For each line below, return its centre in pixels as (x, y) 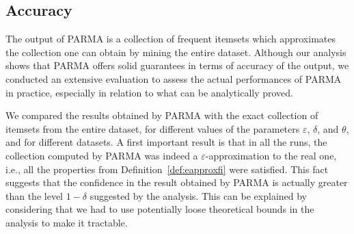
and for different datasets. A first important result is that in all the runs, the (166, 142)
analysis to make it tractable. (67, 222)
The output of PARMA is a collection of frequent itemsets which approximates (171, 39)
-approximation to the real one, (271, 155)
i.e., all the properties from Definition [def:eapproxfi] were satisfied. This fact (167, 169)
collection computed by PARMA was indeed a (102, 155)
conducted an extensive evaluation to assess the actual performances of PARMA (174, 78)
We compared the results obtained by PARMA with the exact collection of (162, 115)
